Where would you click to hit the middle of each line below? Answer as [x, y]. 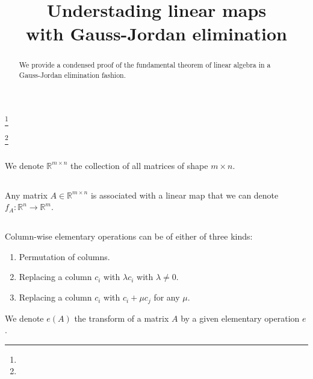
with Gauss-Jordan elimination [156, 33]
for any [167, 297]
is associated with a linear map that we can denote [184, 195]
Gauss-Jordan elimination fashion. [73, 75]
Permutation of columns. [64, 256]
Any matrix [26, 195]
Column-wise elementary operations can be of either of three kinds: [129, 236]
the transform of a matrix [122, 318]
